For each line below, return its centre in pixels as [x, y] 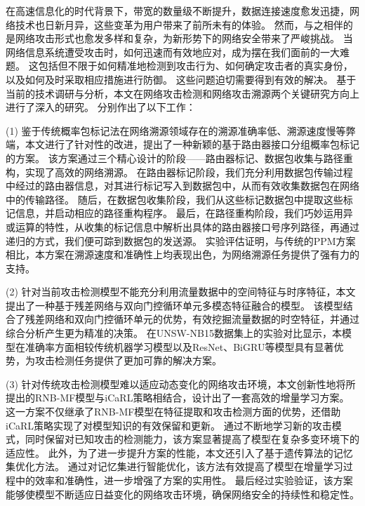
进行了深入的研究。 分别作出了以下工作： [101, 107]
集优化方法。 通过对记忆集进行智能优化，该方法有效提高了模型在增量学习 [174, 466]
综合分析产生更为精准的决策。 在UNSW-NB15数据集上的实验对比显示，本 [174, 333]
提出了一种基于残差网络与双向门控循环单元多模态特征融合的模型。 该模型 [174, 305]
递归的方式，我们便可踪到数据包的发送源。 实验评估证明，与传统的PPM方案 [181, 240]
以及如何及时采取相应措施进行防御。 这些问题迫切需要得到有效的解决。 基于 [181, 79]
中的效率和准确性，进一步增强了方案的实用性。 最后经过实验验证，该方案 [184, 480]
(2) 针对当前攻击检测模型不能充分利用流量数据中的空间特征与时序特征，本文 [181, 292]
